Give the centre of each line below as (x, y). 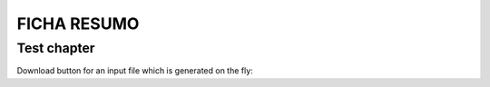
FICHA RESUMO (78, 24)
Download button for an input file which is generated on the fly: (135, 71)
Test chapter (56, 48)
